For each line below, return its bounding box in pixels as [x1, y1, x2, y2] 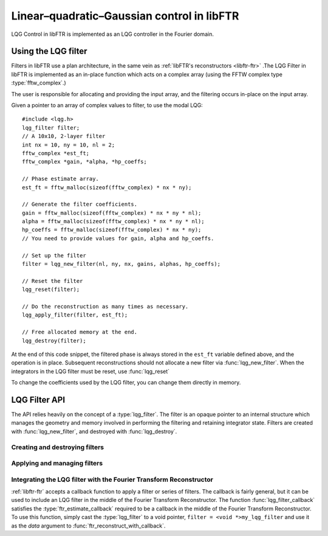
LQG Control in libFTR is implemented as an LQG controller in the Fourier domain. [11, 30, 214, 38]
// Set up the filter [22, 252, 86, 259]
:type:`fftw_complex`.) [11, 79, 66, 86]
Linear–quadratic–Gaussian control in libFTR [11, 9, 239, 23]
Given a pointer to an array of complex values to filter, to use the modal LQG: [11, 102, 203, 109]
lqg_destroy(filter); [22, 337, 86, 344]
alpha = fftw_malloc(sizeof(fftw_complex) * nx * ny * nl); [22, 218, 205, 225]
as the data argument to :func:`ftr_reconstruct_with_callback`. [11, 522, 166, 529]
